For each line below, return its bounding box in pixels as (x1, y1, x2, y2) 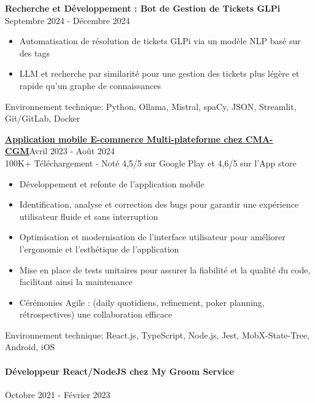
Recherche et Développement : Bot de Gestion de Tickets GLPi (5, 2, 281, 14)
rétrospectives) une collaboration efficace (19, 308, 173, 321)
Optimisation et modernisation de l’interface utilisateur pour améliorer (19, 230, 286, 243)
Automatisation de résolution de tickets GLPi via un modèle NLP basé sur (19, 34, 301, 47)
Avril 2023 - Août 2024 (29, 144, 115, 157)
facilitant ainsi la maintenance (19, 275, 133, 288)
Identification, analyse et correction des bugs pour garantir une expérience (19, 198, 299, 211)
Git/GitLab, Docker (5, 112, 80, 125)
